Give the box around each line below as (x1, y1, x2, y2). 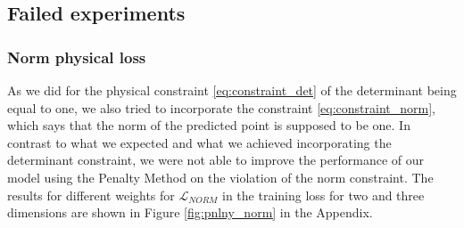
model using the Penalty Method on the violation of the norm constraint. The (7, 167, 434, 186)
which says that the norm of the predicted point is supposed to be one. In (7, 116, 410, 134)
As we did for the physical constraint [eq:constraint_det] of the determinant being (7, 81, 457, 99)
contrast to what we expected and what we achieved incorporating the (7, 133, 392, 151)
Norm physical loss (7, 45, 146, 68)
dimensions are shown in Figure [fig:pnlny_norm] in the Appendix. (7, 203, 373, 222)
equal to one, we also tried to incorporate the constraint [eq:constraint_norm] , (7, 98, 435, 117)
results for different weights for (7, 185, 175, 204)
